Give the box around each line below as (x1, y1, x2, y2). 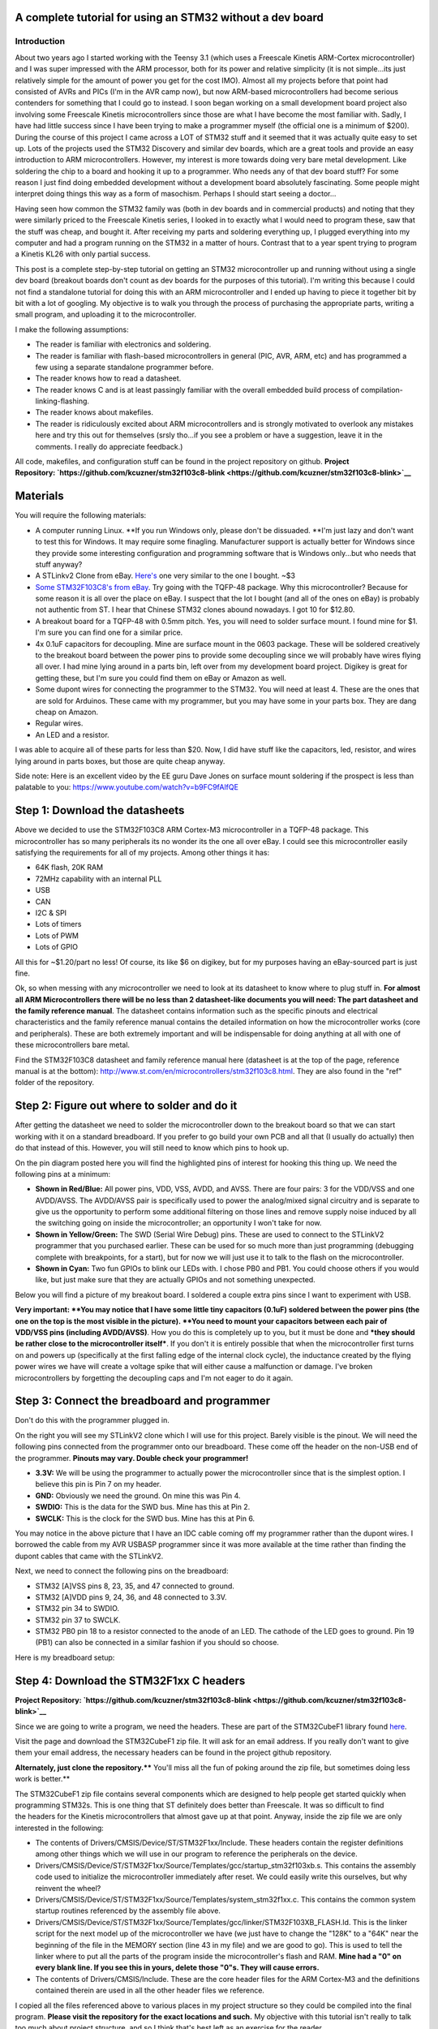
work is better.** (15, 1774, 71, 1784)
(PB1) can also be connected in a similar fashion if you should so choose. (35, 1638, 280, 1648)
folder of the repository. (15, 1078, 95, 1088)
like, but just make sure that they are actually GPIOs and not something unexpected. (35, 1275, 316, 1285)
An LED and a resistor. (35, 730, 109, 739)
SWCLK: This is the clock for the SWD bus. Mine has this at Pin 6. (35, 1514, 255, 1523)
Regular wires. (35, 718, 84, 728)
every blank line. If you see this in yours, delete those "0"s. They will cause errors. (35, 1962, 320, 1972)
